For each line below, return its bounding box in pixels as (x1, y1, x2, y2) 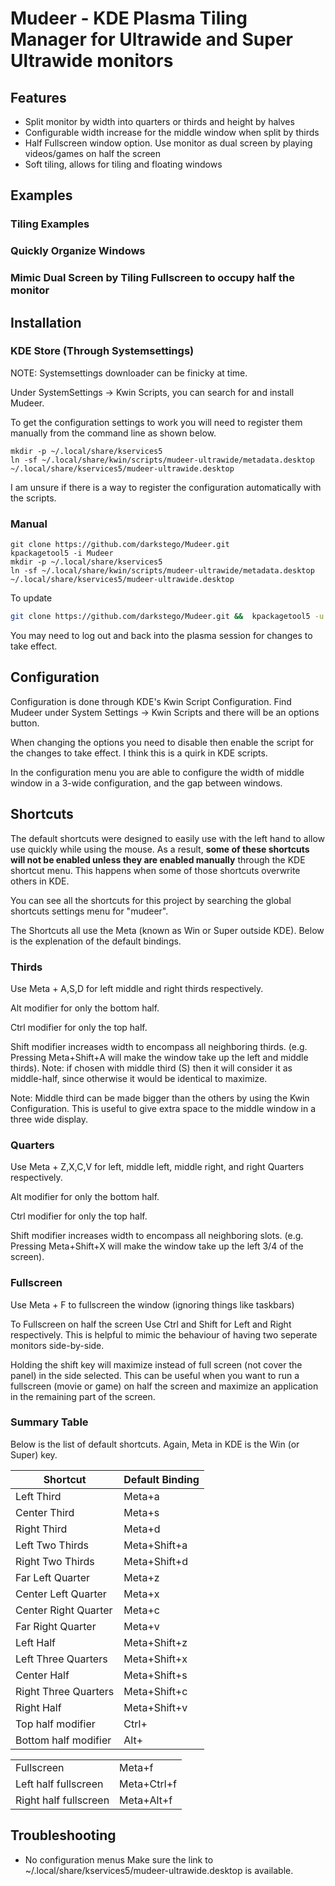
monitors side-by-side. (10, 1339, 105, 1351)
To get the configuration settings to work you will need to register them (10, 416, 303, 428)
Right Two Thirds (15, 1554, 95, 1568)
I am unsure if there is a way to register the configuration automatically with (10, 481, 322, 493)
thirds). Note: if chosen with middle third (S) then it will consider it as (10, 1062, 293, 1074)
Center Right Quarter (15, 1603, 113, 1617)
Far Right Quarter (15, 1619, 97, 1633)
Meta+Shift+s (123, 1668, 188, 1682)
